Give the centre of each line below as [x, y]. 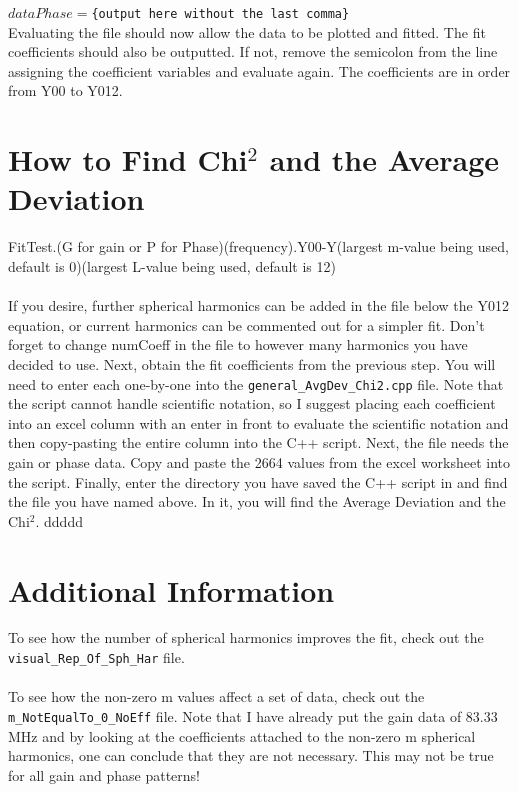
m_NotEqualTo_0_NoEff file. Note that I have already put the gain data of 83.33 [253, 715]
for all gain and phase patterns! [104, 774]
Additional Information [171, 589]
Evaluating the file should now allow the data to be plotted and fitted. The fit [247, 31]
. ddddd [59, 520]
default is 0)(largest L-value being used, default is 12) [172, 265]
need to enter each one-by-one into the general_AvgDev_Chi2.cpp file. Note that [256, 383]
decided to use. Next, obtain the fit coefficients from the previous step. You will [252, 363]
